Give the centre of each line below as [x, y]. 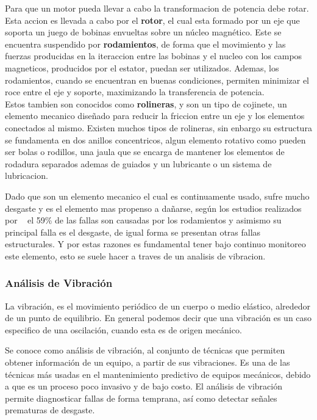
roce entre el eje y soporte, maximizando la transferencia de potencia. [135, 92]
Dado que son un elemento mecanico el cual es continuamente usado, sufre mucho [157, 196]
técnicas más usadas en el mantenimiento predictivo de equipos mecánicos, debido [158, 374]
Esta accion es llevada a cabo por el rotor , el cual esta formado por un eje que [152, 20]
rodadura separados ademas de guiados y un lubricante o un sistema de [138, 163]
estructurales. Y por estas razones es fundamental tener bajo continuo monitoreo [155, 244]
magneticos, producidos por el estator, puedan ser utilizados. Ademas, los [142, 67]
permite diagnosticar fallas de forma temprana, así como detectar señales [141, 398]
